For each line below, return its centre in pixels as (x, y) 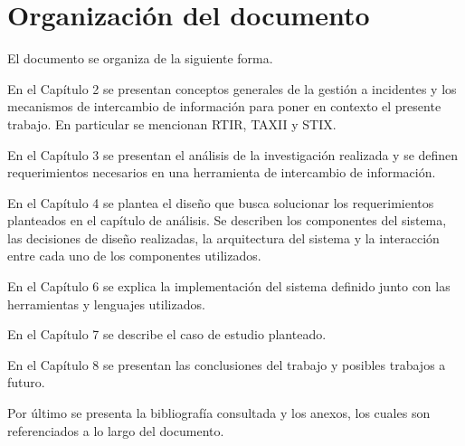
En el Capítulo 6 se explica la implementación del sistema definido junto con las (229, 286)
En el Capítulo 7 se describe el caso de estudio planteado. (167, 334)
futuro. (26, 382)
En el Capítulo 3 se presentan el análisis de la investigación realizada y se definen (233, 154)
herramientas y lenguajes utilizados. (106, 304)
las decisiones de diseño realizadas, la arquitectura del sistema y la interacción (223, 237)
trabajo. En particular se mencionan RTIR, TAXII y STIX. (172, 123)
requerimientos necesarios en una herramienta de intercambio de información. (222, 172)
